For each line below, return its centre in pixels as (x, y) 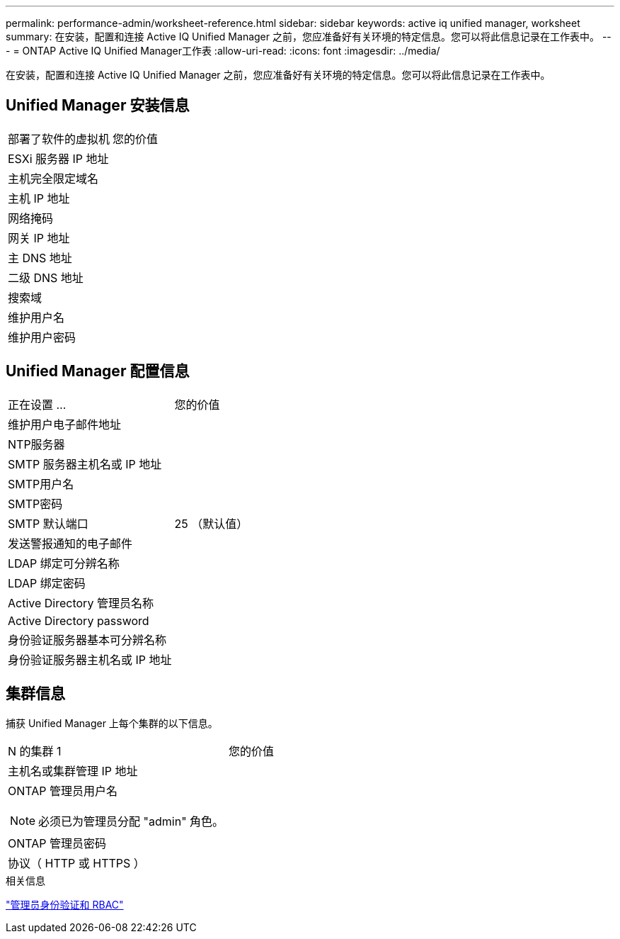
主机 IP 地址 (39, 198)
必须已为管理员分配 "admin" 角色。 (131, 821)
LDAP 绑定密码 (47, 583)
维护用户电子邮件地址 (65, 424)
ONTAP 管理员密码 (57, 843)
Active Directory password (79, 620)
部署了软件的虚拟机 (59, 139)
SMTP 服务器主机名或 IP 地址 (85, 464)
